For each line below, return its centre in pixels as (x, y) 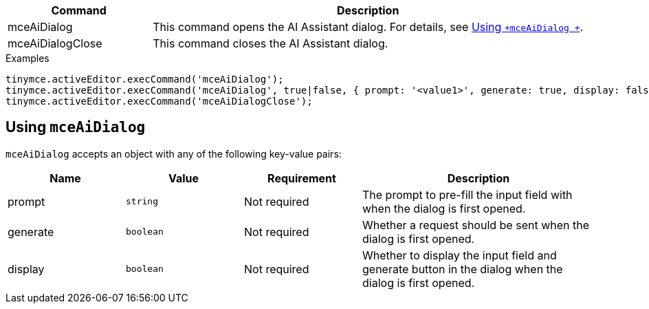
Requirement (302, 178)
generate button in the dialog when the (463, 269)
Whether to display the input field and (460, 255)
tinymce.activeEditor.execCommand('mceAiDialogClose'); (159, 101)
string (142, 202)
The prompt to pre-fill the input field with (467, 194)
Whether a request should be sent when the (476, 225)
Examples (27, 58)
